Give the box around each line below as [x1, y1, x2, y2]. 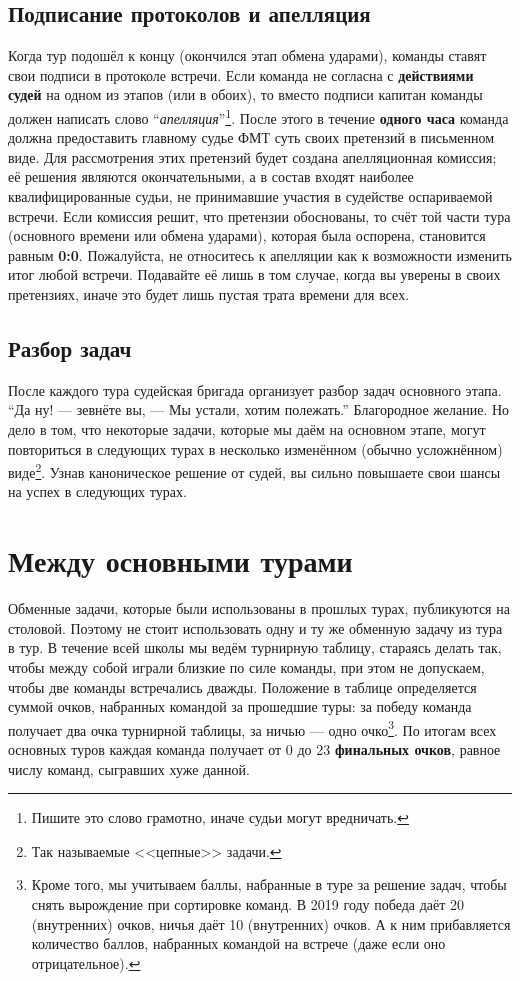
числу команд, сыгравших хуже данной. [8, 758, 250, 779]
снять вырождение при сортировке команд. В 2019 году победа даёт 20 [31, 893, 465, 914]
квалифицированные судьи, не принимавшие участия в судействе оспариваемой [8, 186, 493, 207]
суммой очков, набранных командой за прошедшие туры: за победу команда [8, 696, 472, 717]
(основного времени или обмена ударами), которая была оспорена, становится [8, 225, 486, 246]
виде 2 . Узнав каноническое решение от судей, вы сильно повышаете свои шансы [8, 459, 501, 482]
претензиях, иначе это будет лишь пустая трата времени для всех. [8, 283, 410, 304]
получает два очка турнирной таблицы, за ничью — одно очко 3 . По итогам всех [8, 716, 497, 740]
